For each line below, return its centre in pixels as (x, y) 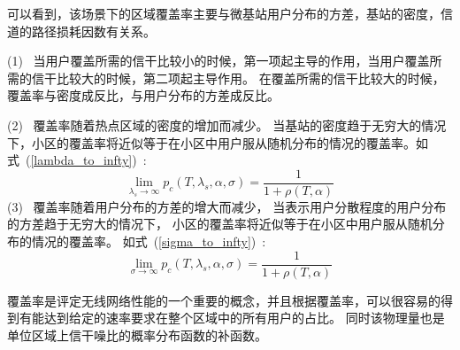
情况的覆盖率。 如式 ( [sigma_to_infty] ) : (149, 241)
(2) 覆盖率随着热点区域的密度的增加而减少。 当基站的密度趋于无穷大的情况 (227, 124)
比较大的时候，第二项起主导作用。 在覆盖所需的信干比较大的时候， (250, 78)
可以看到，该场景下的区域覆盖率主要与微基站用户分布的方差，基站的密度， (224, 13)
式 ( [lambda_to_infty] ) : (77, 160)
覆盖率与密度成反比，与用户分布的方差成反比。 (143, 95)
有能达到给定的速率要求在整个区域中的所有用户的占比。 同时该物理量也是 (232, 318)
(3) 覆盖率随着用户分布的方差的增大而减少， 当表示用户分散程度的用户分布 (227, 206)
